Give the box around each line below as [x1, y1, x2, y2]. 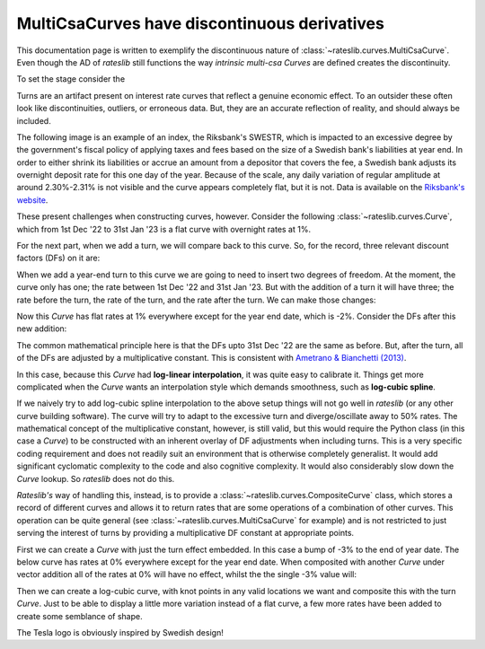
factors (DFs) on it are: [16, 252, 101, 264]
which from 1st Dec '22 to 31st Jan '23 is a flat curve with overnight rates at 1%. [16, 224, 312, 234]
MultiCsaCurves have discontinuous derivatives [16, 13, 385, 33]
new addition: [16, 323, 67, 334]
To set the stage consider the [16, 74, 126, 84]
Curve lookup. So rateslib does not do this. [16, 473, 175, 484]
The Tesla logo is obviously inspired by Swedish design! [16, 627, 224, 637]
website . [16, 194, 48, 206]
